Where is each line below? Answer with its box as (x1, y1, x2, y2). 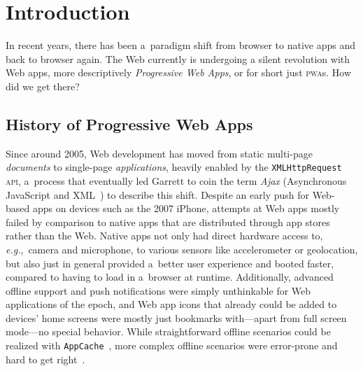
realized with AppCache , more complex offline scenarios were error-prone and (6, 338, 338, 353)
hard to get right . (6, 351, 85, 366)
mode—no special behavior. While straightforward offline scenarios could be (6, 324, 331, 339)
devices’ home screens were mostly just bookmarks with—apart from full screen (6, 310, 347, 325)
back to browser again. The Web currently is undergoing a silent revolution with (6, 51, 350, 66)
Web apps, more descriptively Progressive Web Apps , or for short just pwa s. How (6, 65, 352, 80)
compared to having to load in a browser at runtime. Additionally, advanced (6, 269, 334, 284)
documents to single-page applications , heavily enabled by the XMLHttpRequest (6, 160, 342, 174)
